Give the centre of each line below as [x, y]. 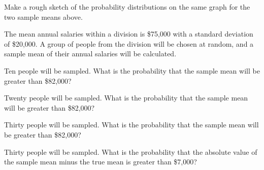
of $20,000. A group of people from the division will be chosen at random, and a [129, 43]
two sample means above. [43, 16]
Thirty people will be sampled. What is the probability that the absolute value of [131, 151]
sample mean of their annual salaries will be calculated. [90, 54]
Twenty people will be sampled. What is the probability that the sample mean [126, 98]
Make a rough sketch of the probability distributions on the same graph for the [127, 7]
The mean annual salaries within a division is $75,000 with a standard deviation [129, 34]
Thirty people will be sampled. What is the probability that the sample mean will [131, 125]
